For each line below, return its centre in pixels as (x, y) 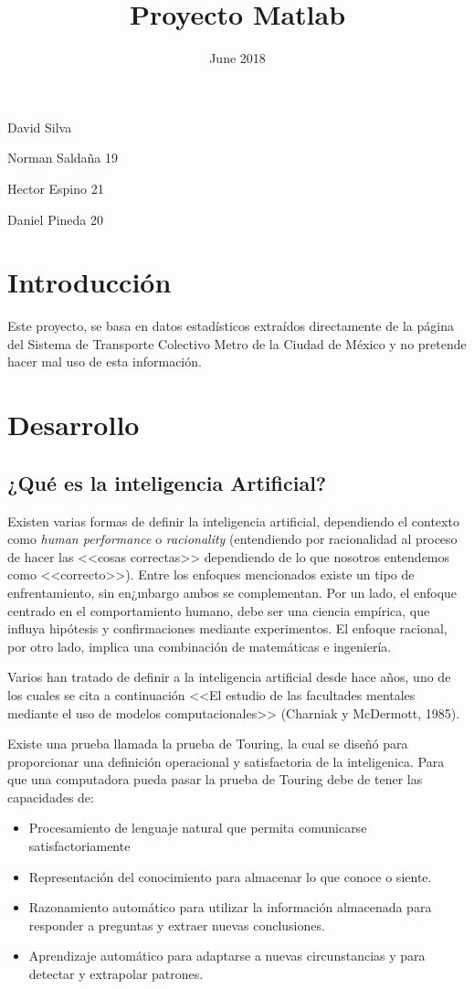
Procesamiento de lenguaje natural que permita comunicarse (198, 828)
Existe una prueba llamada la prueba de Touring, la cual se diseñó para (208, 744)
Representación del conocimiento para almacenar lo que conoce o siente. (230, 876)
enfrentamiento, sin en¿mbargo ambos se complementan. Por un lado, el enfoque (232, 592)
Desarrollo (74, 425)
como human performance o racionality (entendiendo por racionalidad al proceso (232, 539)
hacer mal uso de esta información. (105, 362)
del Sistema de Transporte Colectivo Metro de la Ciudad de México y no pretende (237, 343)
